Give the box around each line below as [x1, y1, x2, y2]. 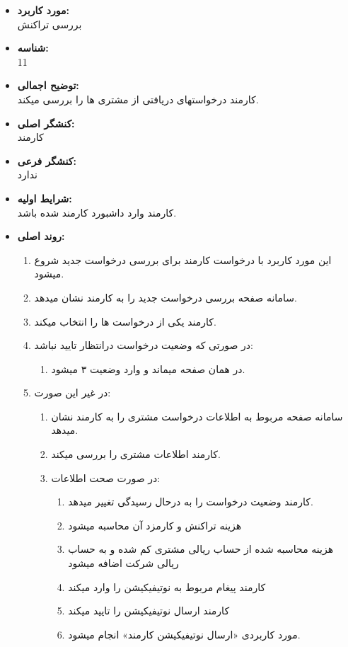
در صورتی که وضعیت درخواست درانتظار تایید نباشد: [34, 338, 253, 353]
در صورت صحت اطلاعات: [51, 470, 161, 485]
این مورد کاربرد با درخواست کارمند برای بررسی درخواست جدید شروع [34, 252, 332, 267]
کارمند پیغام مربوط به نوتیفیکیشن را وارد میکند [68, 579, 266, 594]
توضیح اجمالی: [17, 78, 79, 93]
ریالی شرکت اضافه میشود [68, 556, 179, 571]
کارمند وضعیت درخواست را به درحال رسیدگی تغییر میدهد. [68, 494, 313, 509]
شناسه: [17, 40, 49, 55]
